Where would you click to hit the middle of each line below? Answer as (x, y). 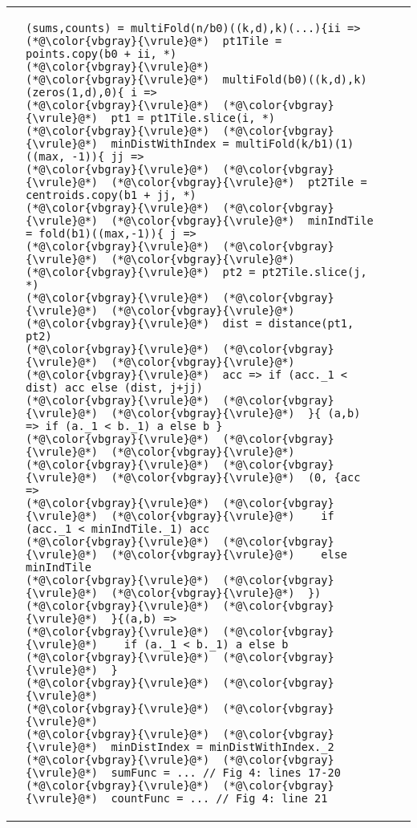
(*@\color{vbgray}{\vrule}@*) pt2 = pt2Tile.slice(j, (196, 272)
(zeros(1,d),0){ (75, 92)
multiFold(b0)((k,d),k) (295, 79)
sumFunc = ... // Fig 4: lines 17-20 (226, 773)
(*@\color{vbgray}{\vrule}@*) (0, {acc (236, 477)
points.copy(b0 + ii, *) (101, 54)
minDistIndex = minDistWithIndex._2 (223, 747)
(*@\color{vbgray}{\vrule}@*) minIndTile (242, 221)
